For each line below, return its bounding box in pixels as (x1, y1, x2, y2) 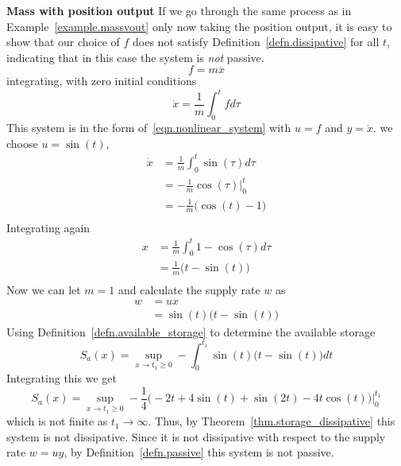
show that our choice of (6, 33, 120, 50)
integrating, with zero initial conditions (6, 72, 197, 89)
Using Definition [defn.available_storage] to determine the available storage (6, 323, 376, 340)
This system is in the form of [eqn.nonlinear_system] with (6, 119, 291, 136)
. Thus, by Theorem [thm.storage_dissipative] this (148, 413, 395, 429)
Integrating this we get (6, 370, 117, 386)
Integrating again (6, 219, 91, 235)
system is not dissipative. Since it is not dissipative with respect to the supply (6, 428, 386, 445)
